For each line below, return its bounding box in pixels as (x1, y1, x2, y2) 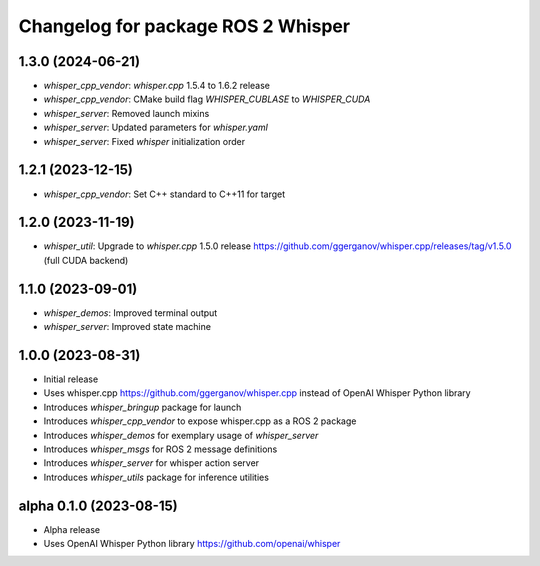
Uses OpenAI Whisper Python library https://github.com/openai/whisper (43, 538, 341, 550)
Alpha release (43, 523, 101, 535)
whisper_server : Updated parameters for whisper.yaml (43, 121, 269, 134)
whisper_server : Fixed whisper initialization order (43, 135, 245, 147)
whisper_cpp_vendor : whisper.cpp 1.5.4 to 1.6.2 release (43, 80, 270, 92)
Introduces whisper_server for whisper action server (43, 457, 260, 469)
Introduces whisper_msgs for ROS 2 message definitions (43, 443, 278, 455)
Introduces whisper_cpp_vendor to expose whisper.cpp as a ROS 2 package (43, 415, 357, 427)
